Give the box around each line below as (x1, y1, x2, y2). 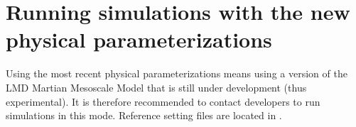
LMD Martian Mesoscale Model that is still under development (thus (6, 79, 307, 94)
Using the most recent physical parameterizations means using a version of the (6, 66, 347, 81)
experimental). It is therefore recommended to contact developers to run (6, 94, 320, 109)
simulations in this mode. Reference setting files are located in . (6, 108, 282, 123)
